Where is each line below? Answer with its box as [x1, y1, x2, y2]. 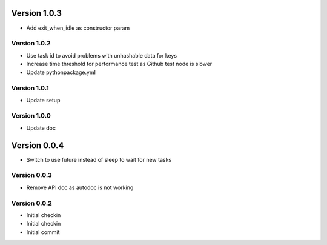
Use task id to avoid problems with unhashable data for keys [26, 52, 177, 59]
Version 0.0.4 [11, 140, 64, 150]
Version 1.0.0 [11, 112, 51, 120]
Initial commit [26, 228, 60, 236]
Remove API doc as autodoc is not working [26, 184, 134, 191]
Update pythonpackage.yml [26, 69, 96, 76]
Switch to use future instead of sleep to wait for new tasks [26, 156, 172, 163]
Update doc [26, 124, 56, 132]
